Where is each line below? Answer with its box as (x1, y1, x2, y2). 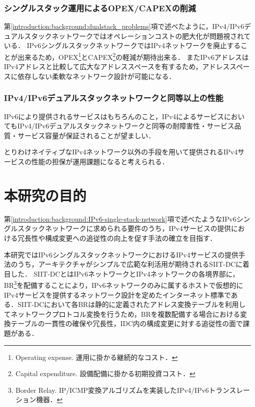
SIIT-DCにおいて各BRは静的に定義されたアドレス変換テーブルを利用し (17, 299, 246, 309)
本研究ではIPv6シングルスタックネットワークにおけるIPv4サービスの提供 (4, 249, 238, 259)
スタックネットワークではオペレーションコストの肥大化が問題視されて (24, 30, 251, 41)
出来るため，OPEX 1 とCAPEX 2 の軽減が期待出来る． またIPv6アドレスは (17, 51, 249, 62)
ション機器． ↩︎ (15, 394, 63, 405)
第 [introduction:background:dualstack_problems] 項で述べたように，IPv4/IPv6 (4, 21, 244, 31)
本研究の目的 (4, 185, 87, 205)
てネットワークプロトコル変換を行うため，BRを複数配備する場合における (4, 308, 240, 319)
